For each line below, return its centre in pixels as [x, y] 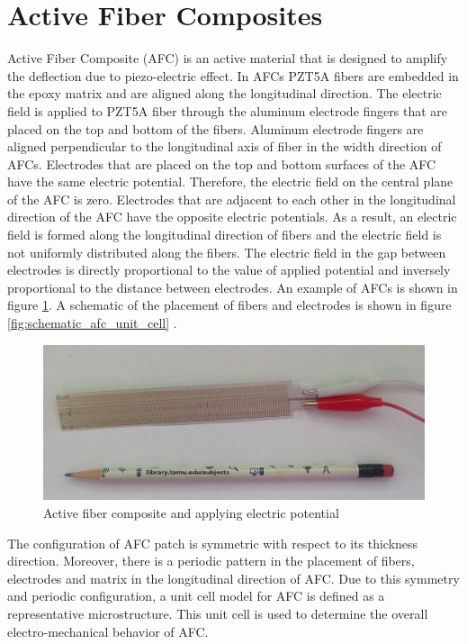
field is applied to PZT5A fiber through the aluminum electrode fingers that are [228, 110]
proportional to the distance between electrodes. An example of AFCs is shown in [233, 287]
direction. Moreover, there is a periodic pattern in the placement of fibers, [211, 561]
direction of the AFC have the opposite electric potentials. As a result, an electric [232, 217]
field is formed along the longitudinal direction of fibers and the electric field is [225, 235]
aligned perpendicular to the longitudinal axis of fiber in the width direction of [225, 146]
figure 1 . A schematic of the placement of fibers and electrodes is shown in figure [229, 305]
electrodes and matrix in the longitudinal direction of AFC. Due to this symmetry [233, 578]
